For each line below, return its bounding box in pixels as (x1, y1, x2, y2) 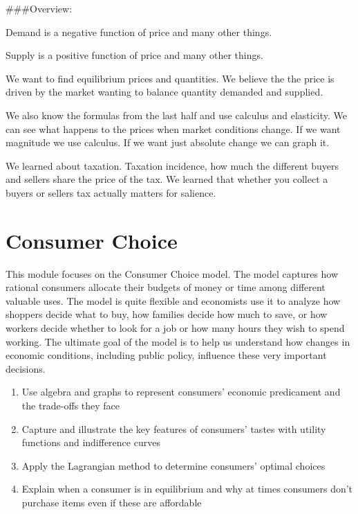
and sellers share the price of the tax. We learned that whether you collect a (6, 172, 328, 186)
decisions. (6, 361, 46, 375)
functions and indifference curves (21, 435, 160, 450)
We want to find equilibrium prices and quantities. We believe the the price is (6, 71, 335, 85)
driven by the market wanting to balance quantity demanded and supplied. (6, 85, 323, 99)
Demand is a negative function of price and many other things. (6, 24, 272, 39)
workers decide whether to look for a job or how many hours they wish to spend (6, 321, 345, 335)
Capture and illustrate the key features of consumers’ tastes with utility (21, 421, 326, 436)
